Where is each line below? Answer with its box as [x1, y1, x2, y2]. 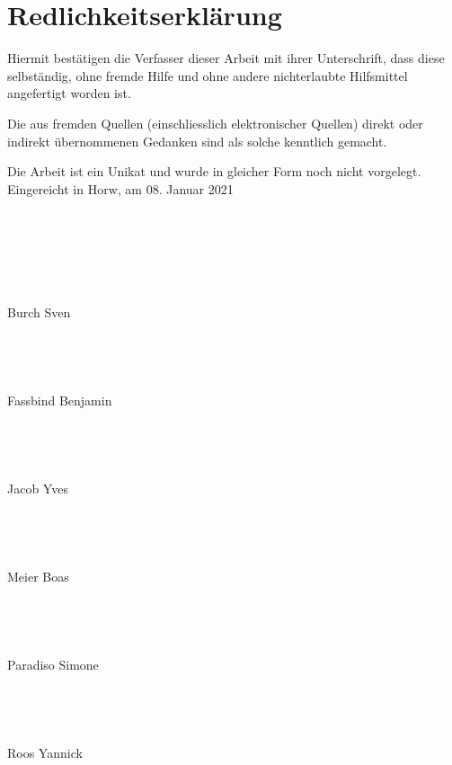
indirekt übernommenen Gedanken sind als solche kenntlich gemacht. [7, 131, 387, 150]
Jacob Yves [7, 478, 68, 497]
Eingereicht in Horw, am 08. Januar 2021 [7, 179, 234, 198]
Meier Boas [7, 566, 69, 585]
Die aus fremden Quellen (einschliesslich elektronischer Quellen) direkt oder [7, 113, 423, 132]
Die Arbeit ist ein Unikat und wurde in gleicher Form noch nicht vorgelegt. [7, 162, 421, 181]
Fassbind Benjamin [7, 390, 112, 409]
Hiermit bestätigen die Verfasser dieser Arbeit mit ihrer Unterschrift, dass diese [7, 49, 445, 67]
